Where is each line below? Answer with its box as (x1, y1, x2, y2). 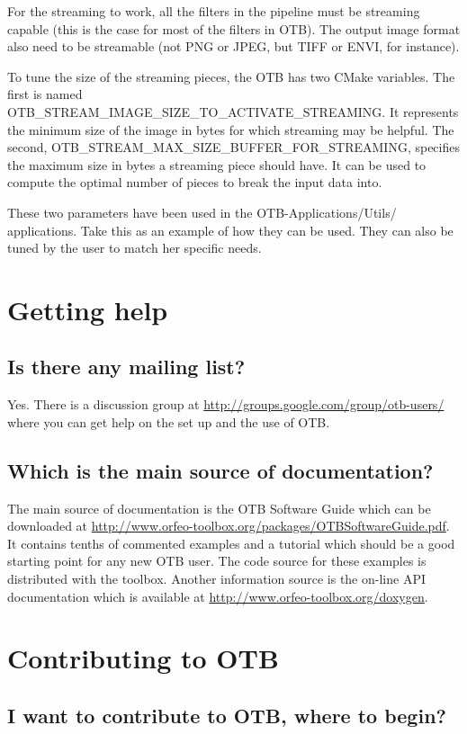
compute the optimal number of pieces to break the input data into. (7, 173, 382, 192)
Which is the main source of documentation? (7, 456, 434, 484)
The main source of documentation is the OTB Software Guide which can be (7, 498, 431, 517)
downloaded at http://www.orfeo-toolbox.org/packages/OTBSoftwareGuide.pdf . (7, 516, 450, 535)
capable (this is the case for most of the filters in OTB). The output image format (7, 19, 461, 38)
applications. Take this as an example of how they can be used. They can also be (7, 220, 454, 239)
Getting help (7, 291, 168, 327)
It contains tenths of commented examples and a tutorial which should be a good (7, 533, 455, 552)
